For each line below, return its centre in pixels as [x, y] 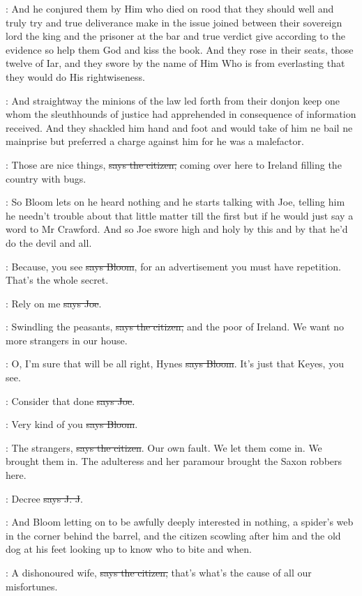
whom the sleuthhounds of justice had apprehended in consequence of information [181, 114]
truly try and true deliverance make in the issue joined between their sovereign [174, 22]
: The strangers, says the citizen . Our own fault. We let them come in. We [164, 447]
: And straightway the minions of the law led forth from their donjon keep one [173, 100]
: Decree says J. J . [44, 498]
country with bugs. [46, 178]
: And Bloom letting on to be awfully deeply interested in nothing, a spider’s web [180, 522]
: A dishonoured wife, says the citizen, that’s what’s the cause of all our [159, 572]
